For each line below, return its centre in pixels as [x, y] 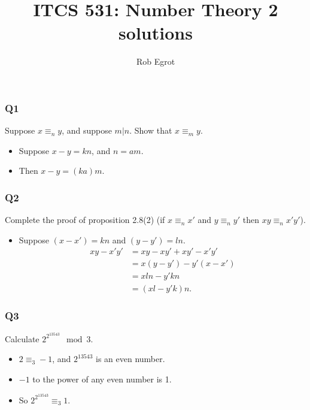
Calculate [22, 338]
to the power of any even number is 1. [102, 379]
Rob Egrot [156, 61]
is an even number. [130, 359]
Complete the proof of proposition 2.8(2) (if [85, 220]
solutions [156, 33]
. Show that [151, 130]
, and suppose [87, 130]
